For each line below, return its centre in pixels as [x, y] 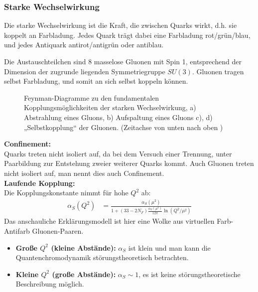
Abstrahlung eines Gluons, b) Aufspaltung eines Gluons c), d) [118, 117]
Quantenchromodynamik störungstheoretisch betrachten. [102, 257]
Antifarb [17, 231]
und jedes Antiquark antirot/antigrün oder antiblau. [84, 45]
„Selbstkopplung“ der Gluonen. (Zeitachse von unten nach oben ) [124, 127]
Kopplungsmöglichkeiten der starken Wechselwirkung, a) [110, 107]
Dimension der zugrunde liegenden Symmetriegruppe [85, 71]
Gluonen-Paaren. [58, 231]
